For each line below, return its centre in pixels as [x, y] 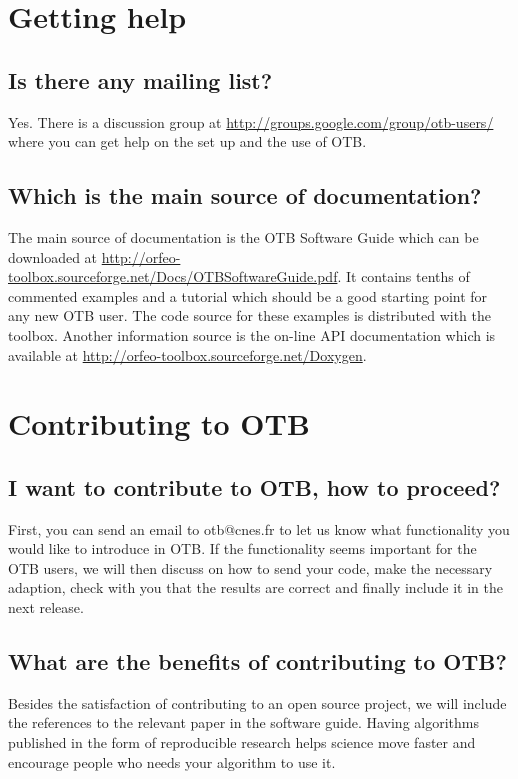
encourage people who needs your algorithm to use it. [172, 761]
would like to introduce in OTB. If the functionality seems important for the [242, 548]
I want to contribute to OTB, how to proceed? [254, 486]
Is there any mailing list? [140, 79]
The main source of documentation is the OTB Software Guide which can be [243, 236]
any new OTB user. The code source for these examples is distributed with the [249, 315]
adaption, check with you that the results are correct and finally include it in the [255, 587]
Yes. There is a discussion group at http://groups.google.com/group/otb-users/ [251, 121]
